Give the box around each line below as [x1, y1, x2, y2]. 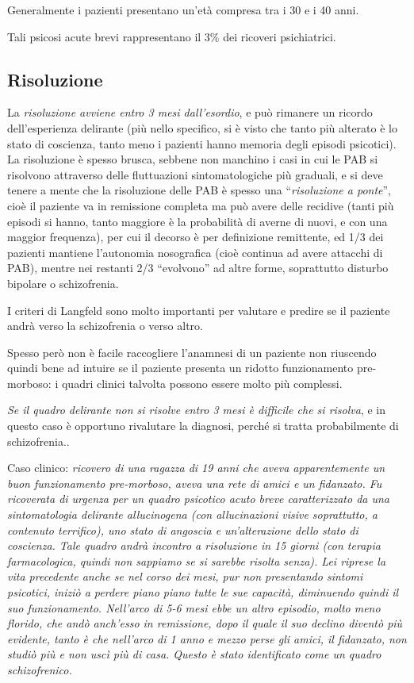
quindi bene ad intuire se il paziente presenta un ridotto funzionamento [7, 359, 354, 376]
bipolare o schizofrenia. [7, 274, 119, 291]
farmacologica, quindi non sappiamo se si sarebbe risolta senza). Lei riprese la [7, 552, 386, 569]
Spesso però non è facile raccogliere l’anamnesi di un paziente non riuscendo [7, 343, 377, 360]
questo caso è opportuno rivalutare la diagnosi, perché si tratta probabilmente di [7, 417, 399, 434]
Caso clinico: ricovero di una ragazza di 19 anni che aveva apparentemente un [7, 459, 385, 476]
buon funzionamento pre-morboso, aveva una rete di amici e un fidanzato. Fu [7, 474, 382, 491]
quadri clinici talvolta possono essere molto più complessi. [61, 374, 343, 391]
